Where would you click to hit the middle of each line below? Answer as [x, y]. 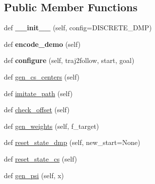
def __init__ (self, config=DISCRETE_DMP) [78, 28]
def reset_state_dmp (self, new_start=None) [72, 142]
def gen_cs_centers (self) [42, 76]
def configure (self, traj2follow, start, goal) [69, 60]
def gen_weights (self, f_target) [52, 126]
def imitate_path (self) [38, 93]
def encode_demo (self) [42, 44]
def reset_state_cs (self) [41, 158]
